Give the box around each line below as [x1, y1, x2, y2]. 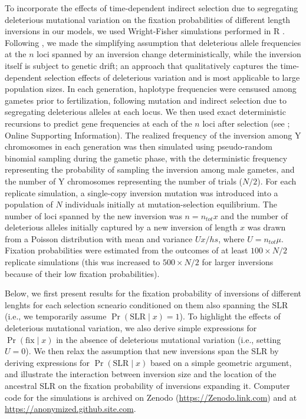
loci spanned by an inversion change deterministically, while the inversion [37, 48, 301, 60]
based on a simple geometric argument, [150, 356, 292, 368]
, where [218, 232, 245, 245]
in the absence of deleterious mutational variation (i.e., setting [56, 333, 281, 345]
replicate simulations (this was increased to [5, 256, 160, 268]
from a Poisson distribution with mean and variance [5, 232, 193, 245]
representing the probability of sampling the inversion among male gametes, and [5, 163, 295, 176]
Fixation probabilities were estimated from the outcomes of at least [5, 244, 248, 256]
